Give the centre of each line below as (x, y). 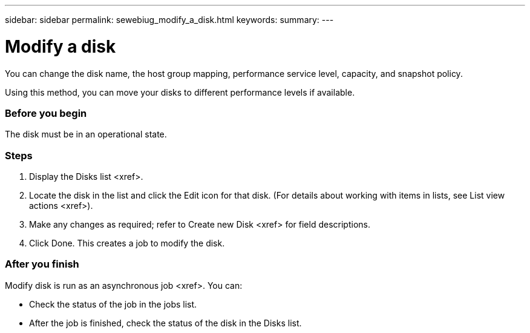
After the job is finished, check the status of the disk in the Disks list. (165, 323)
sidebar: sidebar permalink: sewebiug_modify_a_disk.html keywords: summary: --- (169, 20)
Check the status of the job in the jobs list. (113, 304)
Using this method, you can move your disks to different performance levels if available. (180, 92)
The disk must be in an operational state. (86, 134)
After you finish (42, 264)
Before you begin (46, 113)
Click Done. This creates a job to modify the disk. (127, 243)
